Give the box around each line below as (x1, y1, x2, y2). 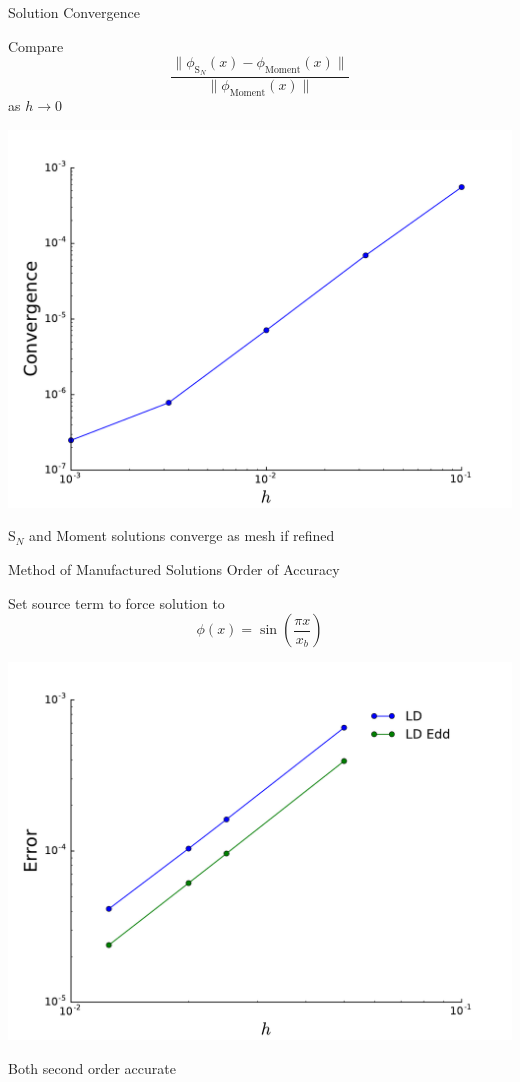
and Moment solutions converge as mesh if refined (29, 525, 335, 546)
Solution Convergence (8, 2, 140, 22)
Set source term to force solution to (8, 592, 225, 613)
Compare (8, 35, 64, 56)
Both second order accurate (8, 1057, 176, 1078)
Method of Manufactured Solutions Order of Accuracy (8, 559, 340, 579)
